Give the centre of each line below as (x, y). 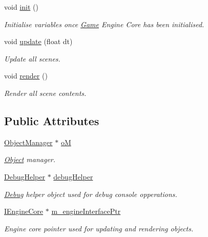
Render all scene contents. (45, 93)
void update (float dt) (38, 41)
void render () (26, 76)
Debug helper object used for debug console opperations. (91, 194)
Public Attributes (52, 120)
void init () (21, 7)
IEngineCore (24, 211)
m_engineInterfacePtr (86, 211)
